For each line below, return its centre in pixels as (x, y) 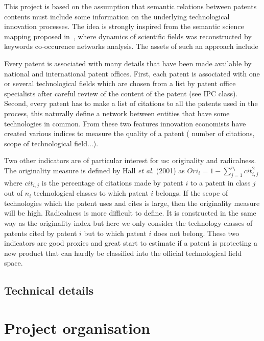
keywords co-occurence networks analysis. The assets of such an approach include (131, 46)
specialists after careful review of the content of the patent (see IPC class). (121, 93)
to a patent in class (220, 182)
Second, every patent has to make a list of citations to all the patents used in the (131, 103)
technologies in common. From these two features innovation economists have (125, 123)
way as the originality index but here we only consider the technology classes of (128, 222)
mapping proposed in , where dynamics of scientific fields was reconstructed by (128, 36)
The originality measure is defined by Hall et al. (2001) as (94, 170)
